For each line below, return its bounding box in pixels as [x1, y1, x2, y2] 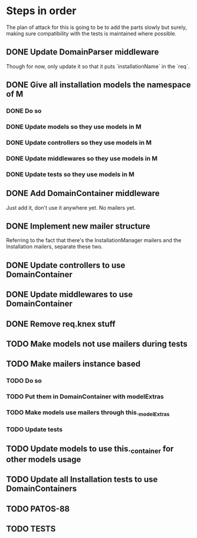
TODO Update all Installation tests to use [6, 474, 158, 485]
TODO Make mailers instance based [6, 359, 140, 369]
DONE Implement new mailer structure [6, 221, 150, 231]
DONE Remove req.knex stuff [6, 319, 116, 329]
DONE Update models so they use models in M [6, 122, 142, 131]
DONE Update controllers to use [6, 260, 126, 270]
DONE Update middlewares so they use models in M [6, 154, 158, 162]
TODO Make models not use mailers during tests [6, 338, 188, 349]
